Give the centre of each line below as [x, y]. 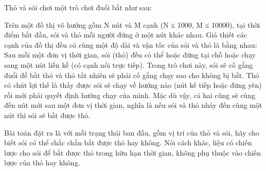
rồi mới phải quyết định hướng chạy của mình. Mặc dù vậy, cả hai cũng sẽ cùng [130, 95]
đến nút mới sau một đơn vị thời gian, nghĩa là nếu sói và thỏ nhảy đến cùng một [133, 105]
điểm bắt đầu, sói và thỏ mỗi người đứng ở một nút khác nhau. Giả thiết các [126, 35]
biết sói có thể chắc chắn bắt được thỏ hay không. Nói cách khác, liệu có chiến [128, 142]
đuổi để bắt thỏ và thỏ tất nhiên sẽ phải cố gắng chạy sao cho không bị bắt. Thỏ [132, 75]
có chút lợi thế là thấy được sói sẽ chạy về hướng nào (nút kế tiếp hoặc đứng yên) [133, 85]
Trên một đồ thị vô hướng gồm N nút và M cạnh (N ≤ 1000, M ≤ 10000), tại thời [132, 24]
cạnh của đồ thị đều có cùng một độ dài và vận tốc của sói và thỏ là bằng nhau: [131, 44]
